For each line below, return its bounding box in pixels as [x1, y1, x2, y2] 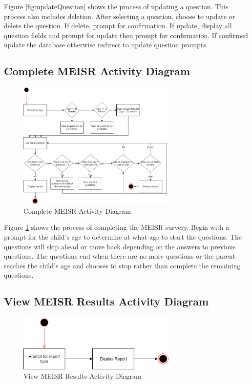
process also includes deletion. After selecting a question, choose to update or [4, 11, 235, 21]
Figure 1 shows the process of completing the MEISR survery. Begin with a [4, 222, 230, 232]
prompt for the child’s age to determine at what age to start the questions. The [4, 232, 242, 242]
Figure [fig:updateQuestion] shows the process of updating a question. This [4, 1, 229, 11]
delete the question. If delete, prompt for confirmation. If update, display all [4, 20, 232, 31]
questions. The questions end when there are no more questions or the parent [4, 251, 235, 261]
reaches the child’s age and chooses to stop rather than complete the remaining [4, 260, 241, 270]
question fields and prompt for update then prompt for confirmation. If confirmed [4, 30, 248, 40]
